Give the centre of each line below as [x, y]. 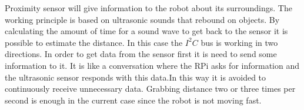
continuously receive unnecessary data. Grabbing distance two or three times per [150, 89]
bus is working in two [239, 42]
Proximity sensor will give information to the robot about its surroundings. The [148, 8]
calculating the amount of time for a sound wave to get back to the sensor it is [146, 31]
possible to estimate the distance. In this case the [94, 42]
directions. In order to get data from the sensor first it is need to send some [141, 54]
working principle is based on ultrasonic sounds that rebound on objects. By [142, 19]
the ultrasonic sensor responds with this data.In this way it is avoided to [136, 77]
